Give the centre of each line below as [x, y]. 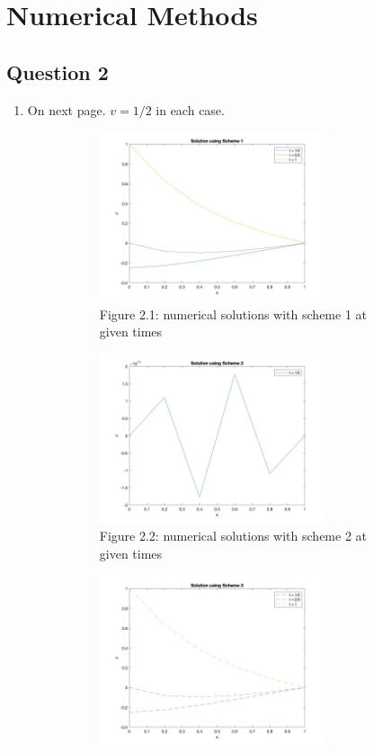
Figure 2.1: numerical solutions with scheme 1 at [233, 314]
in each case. [190, 109]
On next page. [67, 109]
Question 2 [58, 72]
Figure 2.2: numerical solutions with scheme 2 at [233, 536]
